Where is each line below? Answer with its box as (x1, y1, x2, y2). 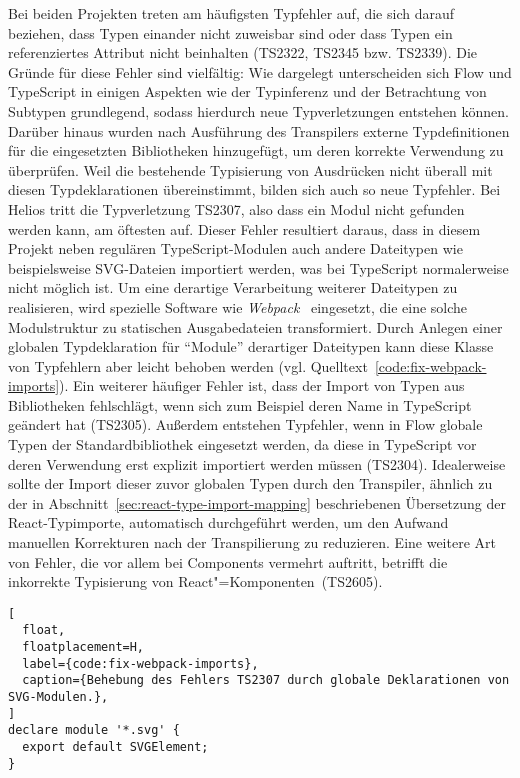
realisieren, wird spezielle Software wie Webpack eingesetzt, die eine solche (8, 296, 468, 317)
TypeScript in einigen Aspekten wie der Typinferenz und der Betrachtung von (8, 81, 487, 102)
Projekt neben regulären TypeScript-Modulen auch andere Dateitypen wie (8, 238, 463, 259)
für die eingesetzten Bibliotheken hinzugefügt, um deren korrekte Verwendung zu (8, 140, 504, 161)
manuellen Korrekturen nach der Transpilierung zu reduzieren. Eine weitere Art (8, 532, 496, 553)
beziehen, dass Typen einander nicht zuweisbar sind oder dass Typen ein (8, 22, 453, 43)
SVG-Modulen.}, (8, 690, 109, 705)
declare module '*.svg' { (8, 723, 180, 738)
